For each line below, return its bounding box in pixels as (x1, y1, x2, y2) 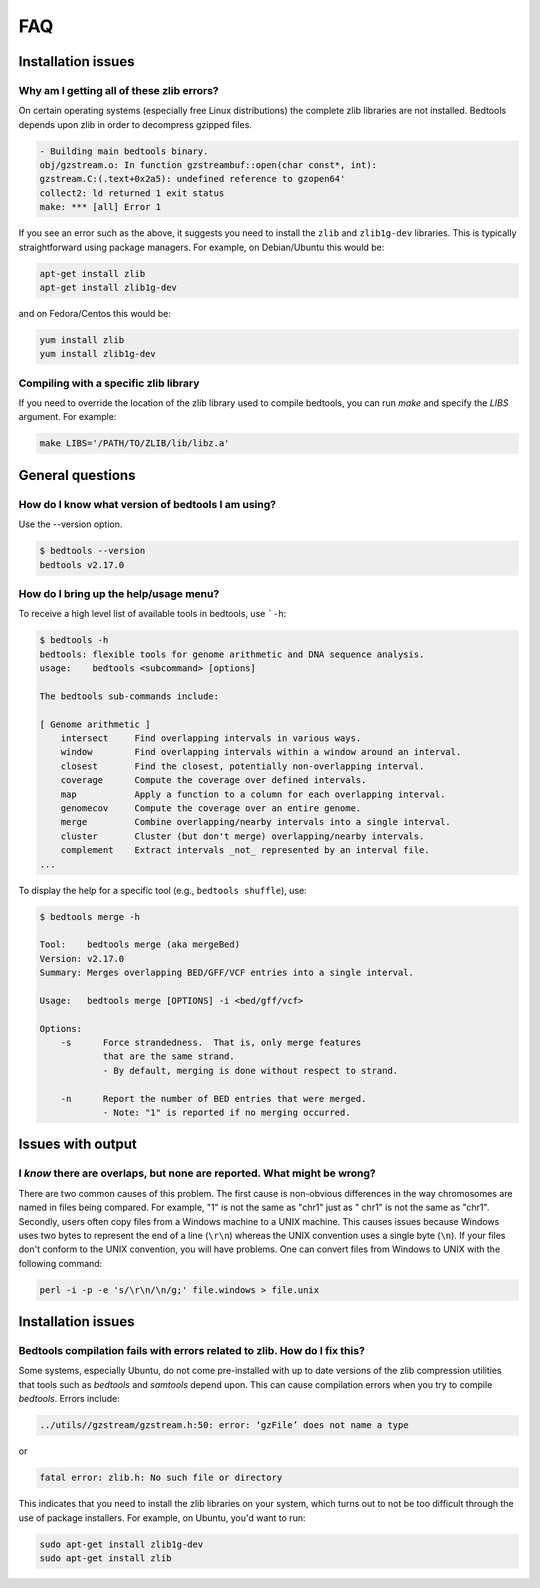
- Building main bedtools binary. (39, 145, 209, 157)
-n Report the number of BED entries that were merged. (60, 1093, 367, 1104)
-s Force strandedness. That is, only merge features (60, 1037, 362, 1049)
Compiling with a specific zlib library (18, 376, 200, 390)
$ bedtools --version (39, 545, 146, 557)
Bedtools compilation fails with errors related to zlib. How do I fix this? (18, 1344, 365, 1358)
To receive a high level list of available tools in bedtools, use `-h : (18, 608, 287, 620)
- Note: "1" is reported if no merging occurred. (102, 1107, 351, 1118)
